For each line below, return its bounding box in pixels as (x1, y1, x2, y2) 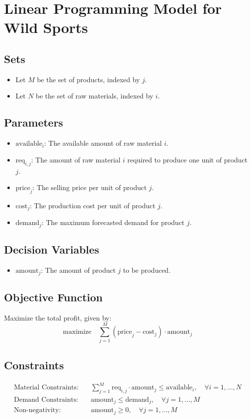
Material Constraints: (14, 384, 79, 391)
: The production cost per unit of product (29, 200, 156, 210)
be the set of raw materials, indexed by (35, 91, 153, 101)
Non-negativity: (14, 407, 61, 414)
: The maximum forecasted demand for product (41, 217, 185, 227)
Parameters (4, 115, 63, 130)
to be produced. (123, 265, 171, 275)
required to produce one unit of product (127, 154, 248, 164)
